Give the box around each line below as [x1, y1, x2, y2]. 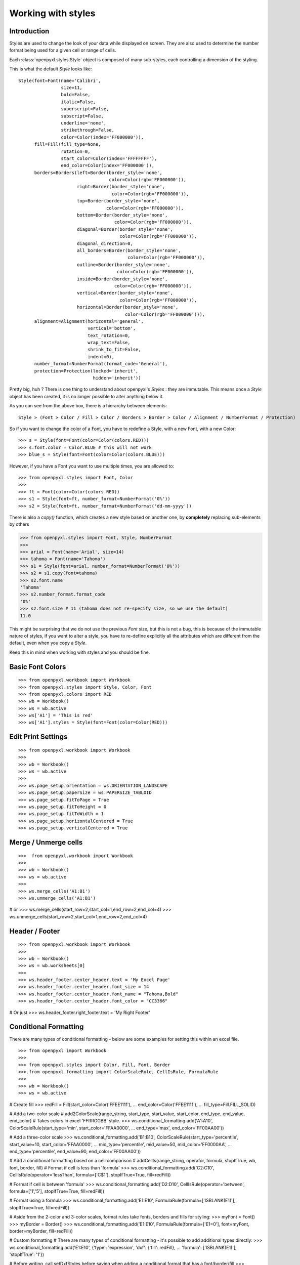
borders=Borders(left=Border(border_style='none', [34, 170, 163, 176]
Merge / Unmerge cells [9, 838, 83, 847]
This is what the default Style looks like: [9, 66, 92, 72]
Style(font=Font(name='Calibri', [18, 77, 101, 83]
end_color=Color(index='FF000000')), [61, 162, 154, 168]
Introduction [9, 27, 50, 35]
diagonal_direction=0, [76, 240, 134, 246]
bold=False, [61, 92, 91, 98]
